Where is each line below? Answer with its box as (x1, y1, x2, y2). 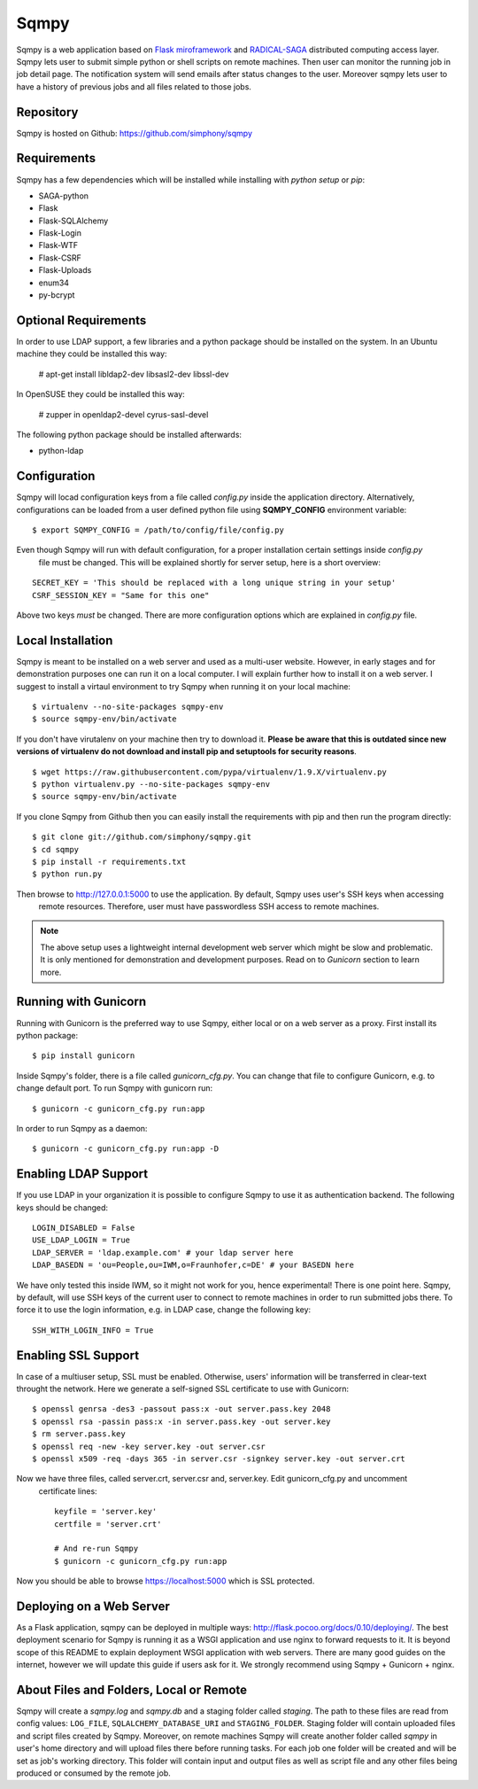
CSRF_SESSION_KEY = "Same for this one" (32, 590, 210, 600)
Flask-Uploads (38, 265, 92, 276)
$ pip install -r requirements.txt (32, 856, 187, 867)
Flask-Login (38, 228, 81, 238)
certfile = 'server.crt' (54, 1519, 162, 1528)
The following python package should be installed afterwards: (16, 429, 243, 439)
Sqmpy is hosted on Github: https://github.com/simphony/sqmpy (16, 128, 252, 138)
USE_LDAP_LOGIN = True (32, 1235, 131, 1245)
